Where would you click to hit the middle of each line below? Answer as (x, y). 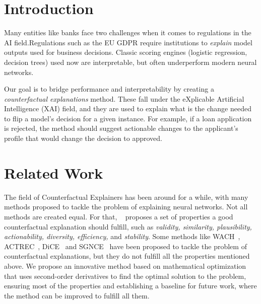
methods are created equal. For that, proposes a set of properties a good (119, 216)
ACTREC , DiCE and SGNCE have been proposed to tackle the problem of (125, 246)
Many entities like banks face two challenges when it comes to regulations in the (128, 32)
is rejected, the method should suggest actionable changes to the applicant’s (121, 128)
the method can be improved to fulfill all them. (77, 295)
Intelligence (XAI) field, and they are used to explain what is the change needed (128, 108)
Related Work (54, 172)
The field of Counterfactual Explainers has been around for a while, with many (126, 197)
